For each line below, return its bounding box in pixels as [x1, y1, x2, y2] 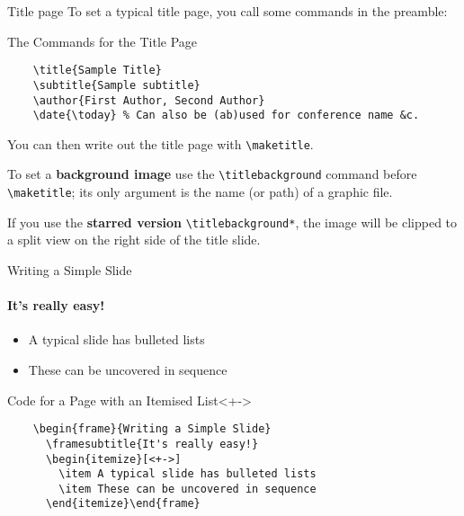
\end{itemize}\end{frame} [45, 497, 201, 511]
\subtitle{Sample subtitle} [32, 78, 201, 92]
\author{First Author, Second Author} [32, 93, 265, 107]
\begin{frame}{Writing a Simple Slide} [32, 423, 272, 436]
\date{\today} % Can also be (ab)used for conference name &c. [32, 109, 420, 122]
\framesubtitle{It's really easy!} [45, 437, 259, 450]
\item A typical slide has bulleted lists [58, 467, 317, 481]
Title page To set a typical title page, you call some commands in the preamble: [7, 2, 448, 20]
